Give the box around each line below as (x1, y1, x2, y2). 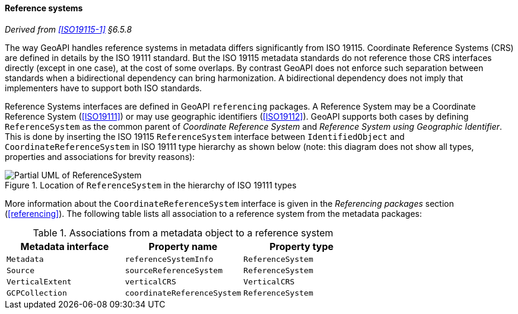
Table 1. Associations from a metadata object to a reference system (33, 226, 333, 239)
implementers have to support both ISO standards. (5, 82, 202, 93)
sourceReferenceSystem (125, 265, 223, 275)
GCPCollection (7, 288, 67, 297)
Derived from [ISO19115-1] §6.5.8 (5, 24, 132, 34)
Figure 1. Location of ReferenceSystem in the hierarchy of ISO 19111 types (5, 180, 297, 190)
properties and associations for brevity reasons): (5, 151, 195, 162)
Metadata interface (20, 240, 109, 252)
